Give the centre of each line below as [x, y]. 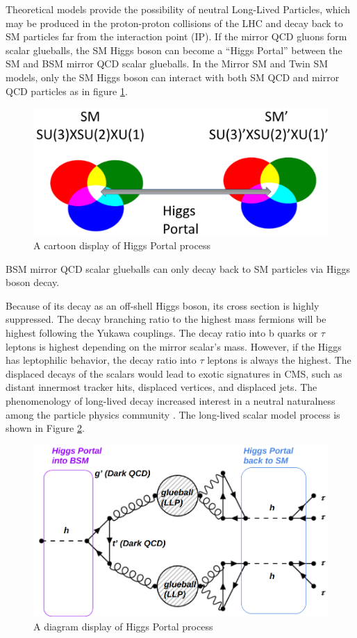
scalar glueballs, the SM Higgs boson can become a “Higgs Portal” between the [174, 50]
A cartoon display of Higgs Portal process [122, 245]
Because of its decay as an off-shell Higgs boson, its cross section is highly [163, 305]
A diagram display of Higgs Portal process [123, 626]
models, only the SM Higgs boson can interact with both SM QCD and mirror [173, 77]
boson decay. [33, 282]
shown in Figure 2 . [45, 428]
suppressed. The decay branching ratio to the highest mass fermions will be [166, 319]
